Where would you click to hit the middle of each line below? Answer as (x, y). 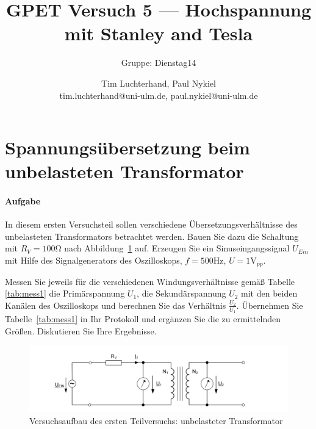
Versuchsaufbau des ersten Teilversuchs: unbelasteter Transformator (156, 421)
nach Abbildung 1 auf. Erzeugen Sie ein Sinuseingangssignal (177, 248)
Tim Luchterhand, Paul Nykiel (159, 83)
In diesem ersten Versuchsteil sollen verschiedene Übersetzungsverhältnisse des (151, 224)
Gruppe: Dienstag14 (159, 63)
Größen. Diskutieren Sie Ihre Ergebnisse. (81, 330)
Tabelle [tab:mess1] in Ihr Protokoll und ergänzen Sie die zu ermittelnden (143, 318)
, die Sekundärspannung (181, 293)
